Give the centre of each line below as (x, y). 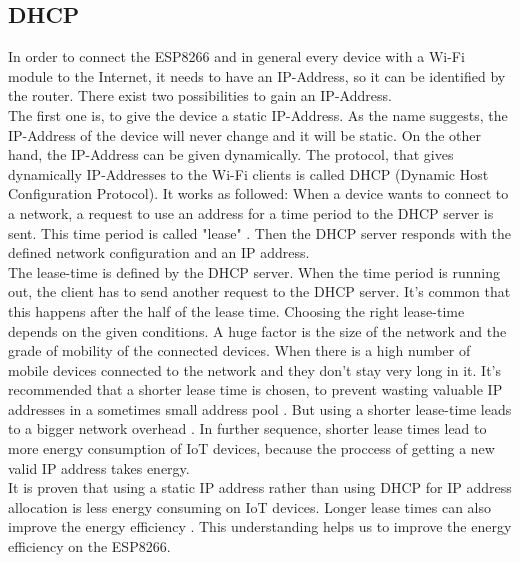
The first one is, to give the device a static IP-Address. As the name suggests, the (258, 114)
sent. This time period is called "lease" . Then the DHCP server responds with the (260, 232)
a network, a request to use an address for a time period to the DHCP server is (251, 212)
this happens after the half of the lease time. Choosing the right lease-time (236, 310)
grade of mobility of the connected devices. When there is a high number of (239, 350)
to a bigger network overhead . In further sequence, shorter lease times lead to (247, 428)
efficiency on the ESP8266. (89, 546)
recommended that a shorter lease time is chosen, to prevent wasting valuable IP (255, 389)
